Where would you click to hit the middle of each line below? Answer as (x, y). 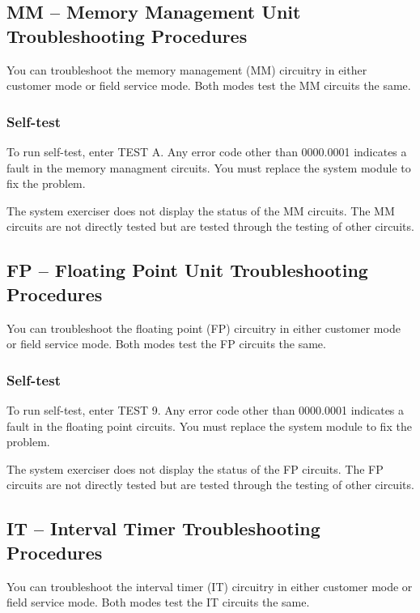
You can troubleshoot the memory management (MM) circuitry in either (187, 69)
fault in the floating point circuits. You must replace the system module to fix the (209, 426)
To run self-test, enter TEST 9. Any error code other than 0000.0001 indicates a (206, 409)
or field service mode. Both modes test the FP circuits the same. (166, 344)
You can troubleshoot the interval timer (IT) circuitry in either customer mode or (210, 586)
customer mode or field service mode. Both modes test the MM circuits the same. (209, 85)
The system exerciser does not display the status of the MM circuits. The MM (201, 210)
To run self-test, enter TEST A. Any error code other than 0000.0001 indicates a (207, 151)
